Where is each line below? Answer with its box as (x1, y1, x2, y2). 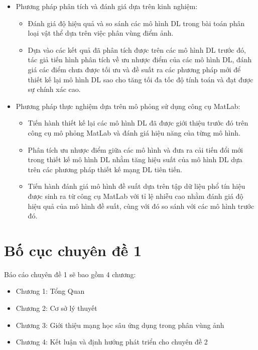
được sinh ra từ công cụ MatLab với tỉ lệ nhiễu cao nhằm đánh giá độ (28, 190, 243, 201)
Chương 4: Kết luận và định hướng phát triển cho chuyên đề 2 (16, 336, 208, 347)
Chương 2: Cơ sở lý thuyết (16, 303, 97, 313)
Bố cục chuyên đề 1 (4, 240, 142, 260)
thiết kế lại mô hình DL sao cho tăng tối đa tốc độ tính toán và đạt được (28, 74, 253, 84)
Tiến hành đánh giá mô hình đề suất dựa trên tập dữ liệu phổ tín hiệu (28, 181, 245, 191)
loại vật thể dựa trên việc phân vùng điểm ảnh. (28, 28, 174, 38)
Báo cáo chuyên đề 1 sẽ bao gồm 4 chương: (4, 269, 136, 279)
